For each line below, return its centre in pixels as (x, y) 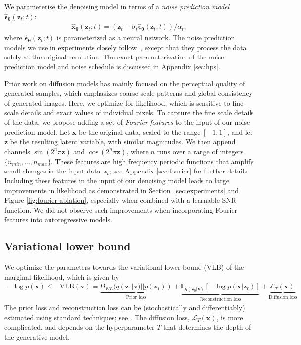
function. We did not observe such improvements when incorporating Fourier (121, 209)
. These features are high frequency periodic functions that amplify (152, 161)
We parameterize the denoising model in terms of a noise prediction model (117, 6)
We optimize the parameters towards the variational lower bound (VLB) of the (124, 267)
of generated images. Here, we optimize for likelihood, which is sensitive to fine (124, 102)
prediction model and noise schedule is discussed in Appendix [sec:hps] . (112, 66)
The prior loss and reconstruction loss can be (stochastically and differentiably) (125, 307)
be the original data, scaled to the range (139, 132)
